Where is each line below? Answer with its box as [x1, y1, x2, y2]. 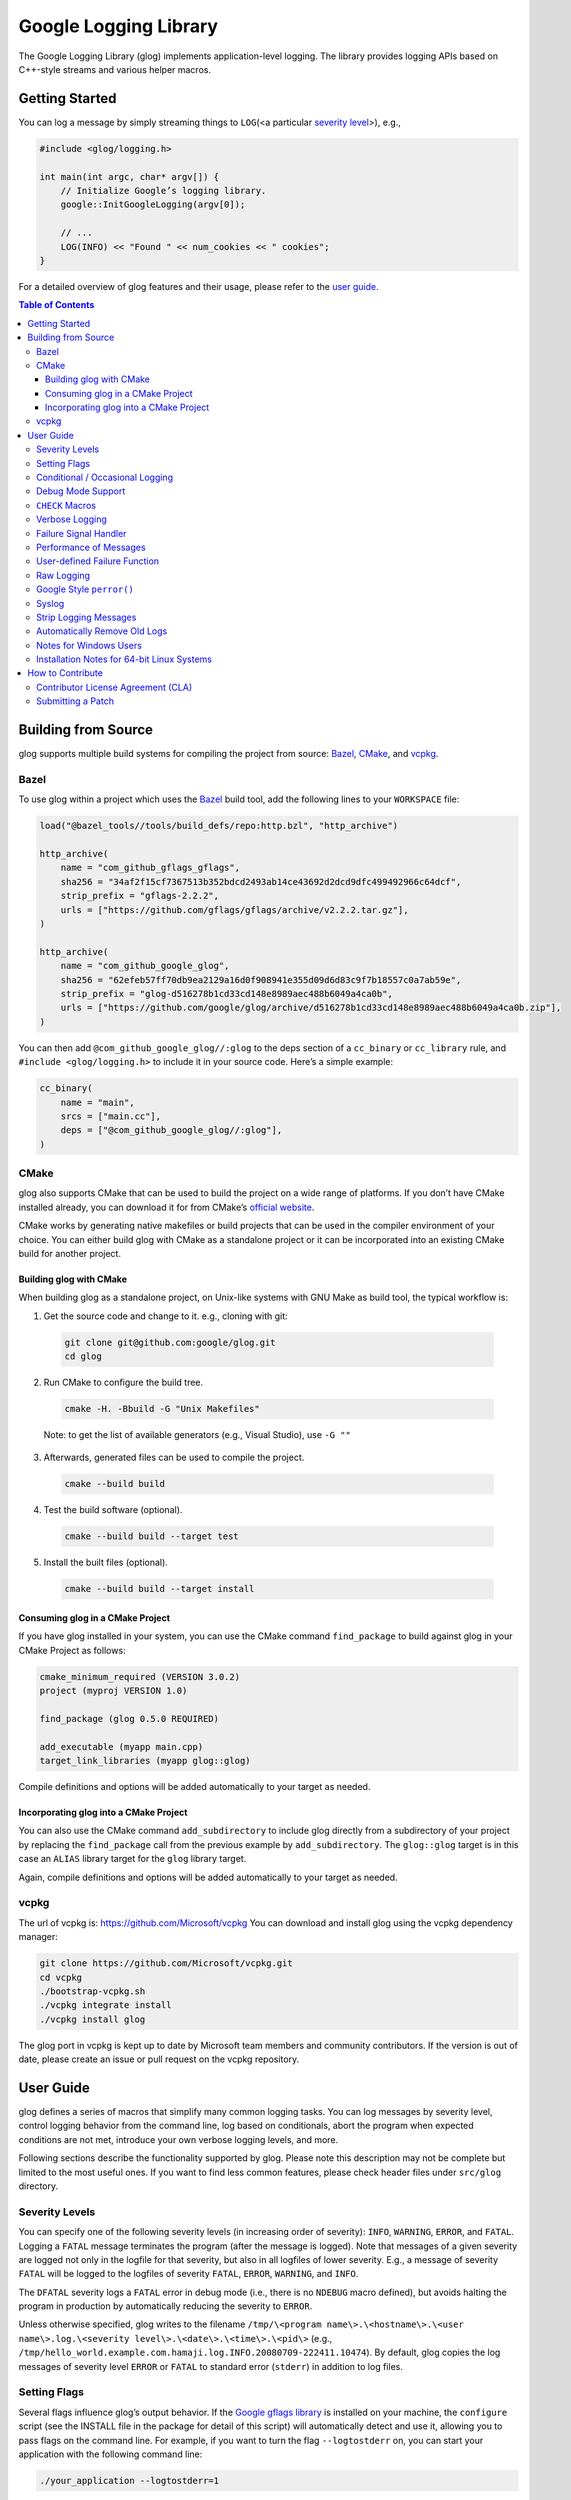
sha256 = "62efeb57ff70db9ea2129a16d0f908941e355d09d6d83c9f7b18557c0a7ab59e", [60, 974, 462, 985]
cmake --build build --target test [64, 1531, 239, 1542]
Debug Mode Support [36, 485, 126, 497]
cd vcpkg [39, 1971, 83, 1983]
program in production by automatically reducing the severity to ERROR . [18, 2300, 313, 2312]
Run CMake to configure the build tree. [43, 1376, 204, 1389]
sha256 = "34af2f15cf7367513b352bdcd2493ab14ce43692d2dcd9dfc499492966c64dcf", [60, 876, 462, 887]
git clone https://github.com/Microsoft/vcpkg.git [39, 1958, 294, 1969]
